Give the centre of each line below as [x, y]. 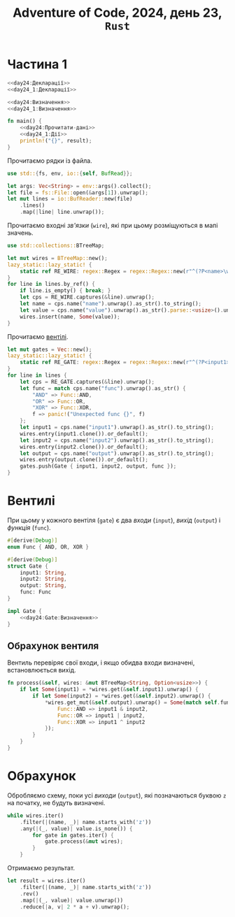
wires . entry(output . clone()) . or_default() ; [84, 460]
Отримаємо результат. [41, 868]
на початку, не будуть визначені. [56, 802]
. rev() [29, 894]
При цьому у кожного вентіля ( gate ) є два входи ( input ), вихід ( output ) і [114, 520]
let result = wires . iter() [47, 881]
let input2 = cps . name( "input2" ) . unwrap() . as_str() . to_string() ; [117, 440]
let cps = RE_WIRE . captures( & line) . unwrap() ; [87, 297]
